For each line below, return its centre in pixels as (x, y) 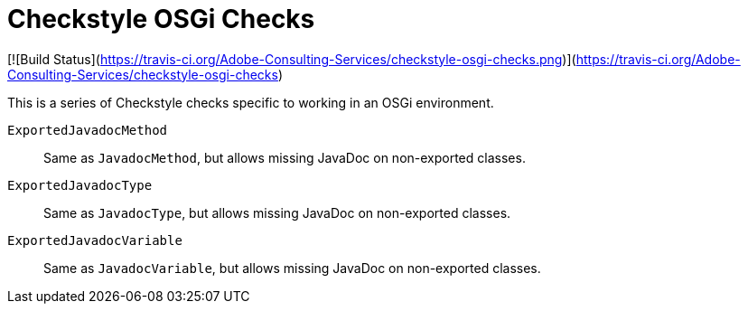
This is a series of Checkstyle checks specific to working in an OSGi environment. (251, 102)
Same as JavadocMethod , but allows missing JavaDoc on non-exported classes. (285, 157)
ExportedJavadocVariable (95, 240)
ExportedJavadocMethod (88, 130)
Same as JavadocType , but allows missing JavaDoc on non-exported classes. (277, 212)
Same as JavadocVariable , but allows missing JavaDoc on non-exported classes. (292, 268)
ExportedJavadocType (80, 185)
